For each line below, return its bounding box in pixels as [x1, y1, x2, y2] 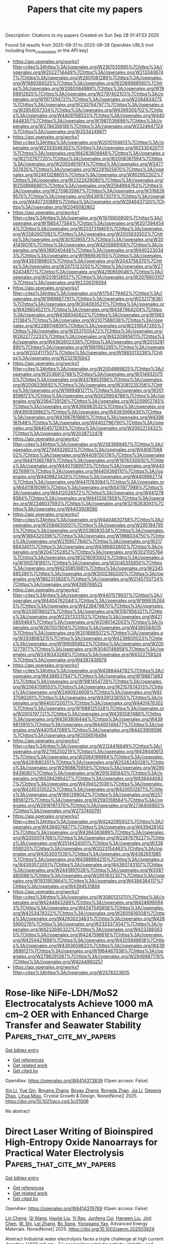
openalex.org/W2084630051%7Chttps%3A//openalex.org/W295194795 [12, 522, 163, 528]
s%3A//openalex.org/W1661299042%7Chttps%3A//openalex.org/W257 [12, 791, 163, 798]
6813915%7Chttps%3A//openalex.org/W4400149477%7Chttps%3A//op [12, 721, 163, 728]
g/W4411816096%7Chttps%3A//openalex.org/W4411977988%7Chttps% [12, 484, 164, 490]
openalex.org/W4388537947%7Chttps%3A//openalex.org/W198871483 [12, 673, 163, 679]
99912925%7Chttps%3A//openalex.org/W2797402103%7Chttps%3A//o [12, 90, 163, 97]
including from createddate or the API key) [5, 47, 89, 54]
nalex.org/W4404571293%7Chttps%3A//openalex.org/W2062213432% [12, 425, 163, 431]
